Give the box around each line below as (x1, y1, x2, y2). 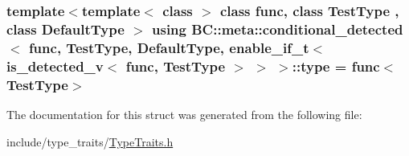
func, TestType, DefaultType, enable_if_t (28, 37, 309, 57)
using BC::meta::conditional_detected (152, 18, 403, 39)
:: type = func (292, 55, 380, 76)
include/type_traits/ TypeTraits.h (6, 133, 174, 150)
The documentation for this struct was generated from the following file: (6, 105, 362, 122)
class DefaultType (6, 18, 125, 39)
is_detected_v (6, 55, 104, 76)
